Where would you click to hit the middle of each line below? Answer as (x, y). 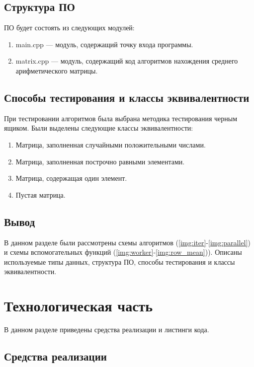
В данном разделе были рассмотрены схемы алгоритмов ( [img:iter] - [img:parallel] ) (127, 242)
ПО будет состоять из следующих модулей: (69, 28)
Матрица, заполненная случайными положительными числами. (111, 144)
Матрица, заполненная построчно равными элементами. (100, 161)
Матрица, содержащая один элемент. (71, 178)
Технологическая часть (79, 306)
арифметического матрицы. (57, 70)
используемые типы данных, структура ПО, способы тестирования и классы (120, 261)
